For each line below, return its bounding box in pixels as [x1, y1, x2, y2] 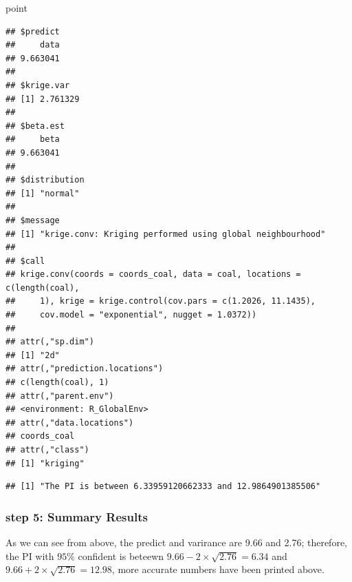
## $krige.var [5, 80, 70, 90]
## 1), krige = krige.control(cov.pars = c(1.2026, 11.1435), [5, 296, 316, 306]
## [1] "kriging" [5, 458, 85, 468]
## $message [5, 215, 60, 225]
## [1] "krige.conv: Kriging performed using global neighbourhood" [5, 229, 326, 239]
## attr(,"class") [5, 445, 89, 455]
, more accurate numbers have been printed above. [111, 562, 324, 576]
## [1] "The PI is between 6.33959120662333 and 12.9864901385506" [5, 481, 321, 492]
